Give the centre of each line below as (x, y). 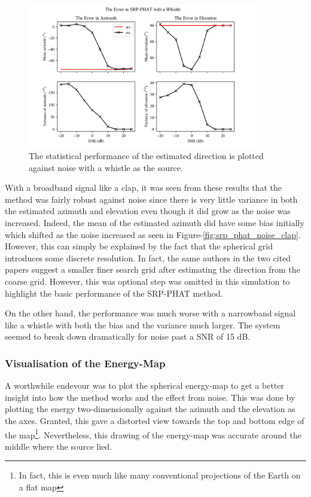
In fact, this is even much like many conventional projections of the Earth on (160, 475)
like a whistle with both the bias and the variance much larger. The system (143, 324)
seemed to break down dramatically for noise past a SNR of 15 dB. (128, 336)
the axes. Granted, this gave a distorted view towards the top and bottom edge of (155, 420)
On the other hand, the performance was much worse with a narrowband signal (150, 313)
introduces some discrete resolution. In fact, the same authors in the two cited (148, 257)
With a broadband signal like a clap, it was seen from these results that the (143, 187)
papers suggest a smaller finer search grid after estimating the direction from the (153, 269)
